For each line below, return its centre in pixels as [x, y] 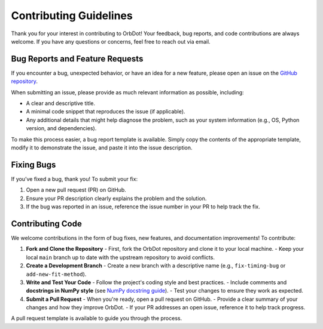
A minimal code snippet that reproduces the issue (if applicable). [106, 112]
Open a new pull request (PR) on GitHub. [76, 190]
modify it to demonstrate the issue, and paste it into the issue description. [102, 147]
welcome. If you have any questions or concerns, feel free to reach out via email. [111, 41]
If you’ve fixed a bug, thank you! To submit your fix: [74, 179]
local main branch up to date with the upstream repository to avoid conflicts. [121, 257]
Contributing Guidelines [72, 16]
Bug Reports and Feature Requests [77, 59]
